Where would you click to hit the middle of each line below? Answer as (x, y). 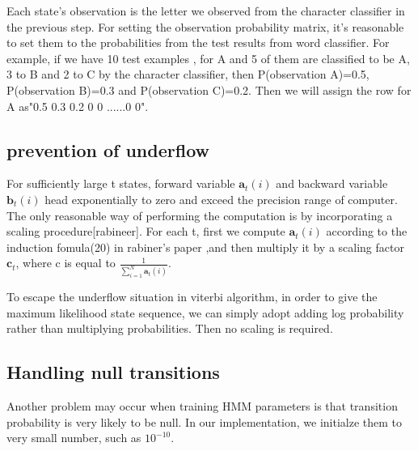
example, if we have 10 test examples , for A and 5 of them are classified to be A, (208, 58)
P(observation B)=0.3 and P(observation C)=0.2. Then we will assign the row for (209, 89)
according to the (367, 231)
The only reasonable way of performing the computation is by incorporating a (200, 215)
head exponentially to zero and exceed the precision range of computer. (221, 199)
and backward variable (332, 183)
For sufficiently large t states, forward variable (121, 183)
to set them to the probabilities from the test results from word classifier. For (198, 43)
